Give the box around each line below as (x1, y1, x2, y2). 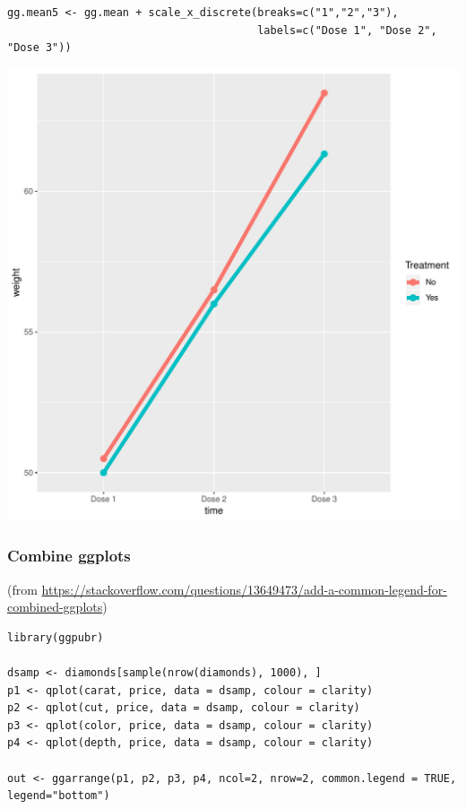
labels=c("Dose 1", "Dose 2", (257, 23, 437, 37)
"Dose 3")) (7, 41, 72, 55)
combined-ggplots (7, 597, 103, 616)
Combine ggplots (7, 544, 131, 567)
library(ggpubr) (7, 631, 104, 644)
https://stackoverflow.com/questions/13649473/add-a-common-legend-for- (41, 579, 447, 598)
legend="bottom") (7, 789, 110, 803)
